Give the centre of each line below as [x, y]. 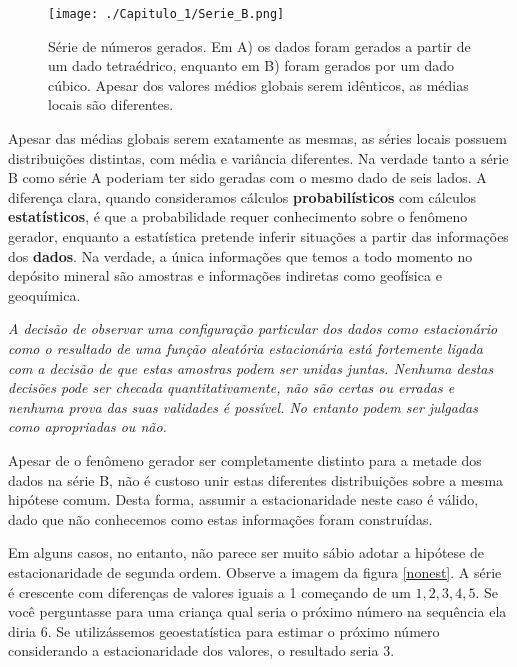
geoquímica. [44, 294]
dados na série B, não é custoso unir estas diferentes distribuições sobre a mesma [256, 479]
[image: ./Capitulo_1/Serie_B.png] [166, 14]
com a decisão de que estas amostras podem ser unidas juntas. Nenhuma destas [251, 367]
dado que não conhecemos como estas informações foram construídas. [220, 518]
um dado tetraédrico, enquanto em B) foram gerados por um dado [251, 65]
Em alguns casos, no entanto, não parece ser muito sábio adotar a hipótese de [246, 552]
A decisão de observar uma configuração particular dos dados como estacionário [253, 328]
